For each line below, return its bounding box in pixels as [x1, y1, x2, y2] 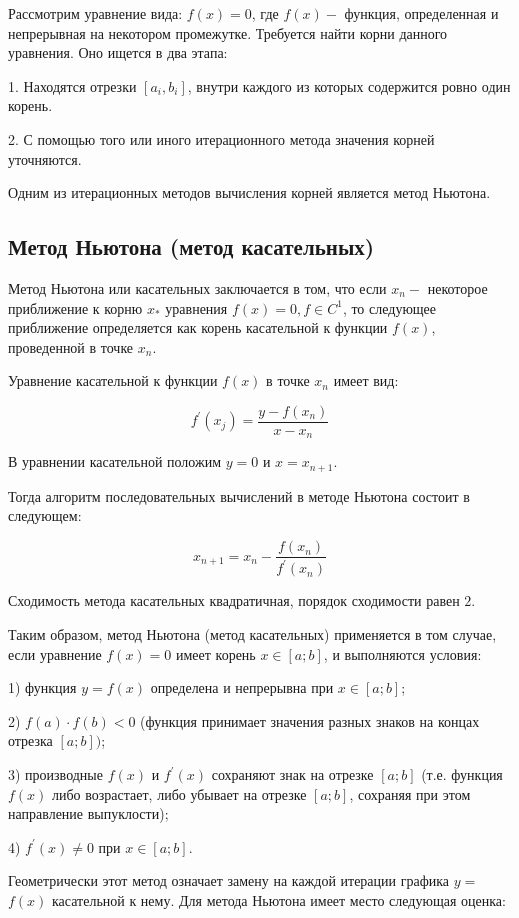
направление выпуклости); [8, 803, 169, 824]
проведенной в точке [8, 336, 134, 357]
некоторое [427, 277, 488, 298]
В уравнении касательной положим [8, 451, 222, 472]
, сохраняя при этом [349, 783, 471, 804]
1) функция [8, 677, 77, 698]
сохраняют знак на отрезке [211, 764, 374, 785]
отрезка [8, 730, 53, 751]
